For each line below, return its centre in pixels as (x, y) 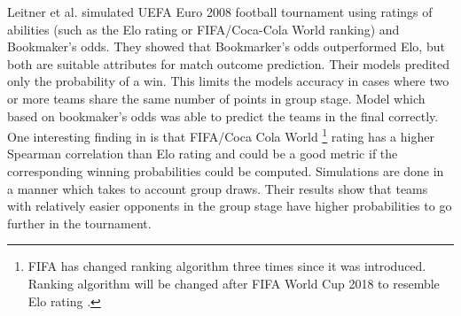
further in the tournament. (79, 223)
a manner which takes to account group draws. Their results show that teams (218, 188)
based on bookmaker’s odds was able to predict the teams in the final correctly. (223, 116)
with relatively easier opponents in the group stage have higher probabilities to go (230, 206)
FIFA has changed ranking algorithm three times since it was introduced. (227, 266)
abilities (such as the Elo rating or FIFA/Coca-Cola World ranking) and (203, 29)
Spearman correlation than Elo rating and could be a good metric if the (203, 154)
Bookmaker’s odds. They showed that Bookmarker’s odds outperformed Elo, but (226, 46)
